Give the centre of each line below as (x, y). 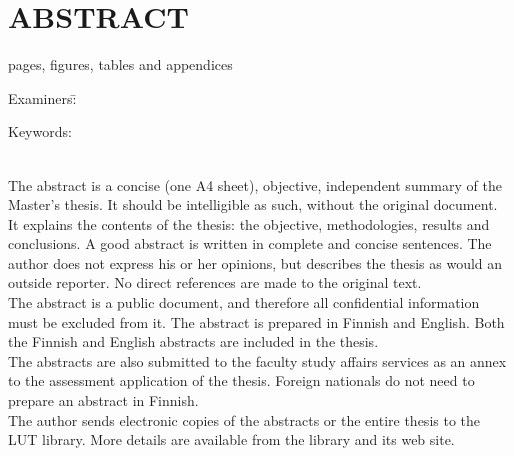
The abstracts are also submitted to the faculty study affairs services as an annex (257, 360)
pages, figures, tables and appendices (120, 64)
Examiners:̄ (42, 97)
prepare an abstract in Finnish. (103, 400)
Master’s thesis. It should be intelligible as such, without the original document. (253, 204)
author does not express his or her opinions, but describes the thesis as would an (255, 262)
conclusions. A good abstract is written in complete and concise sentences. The (250, 243)
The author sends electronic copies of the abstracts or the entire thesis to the (244, 419)
